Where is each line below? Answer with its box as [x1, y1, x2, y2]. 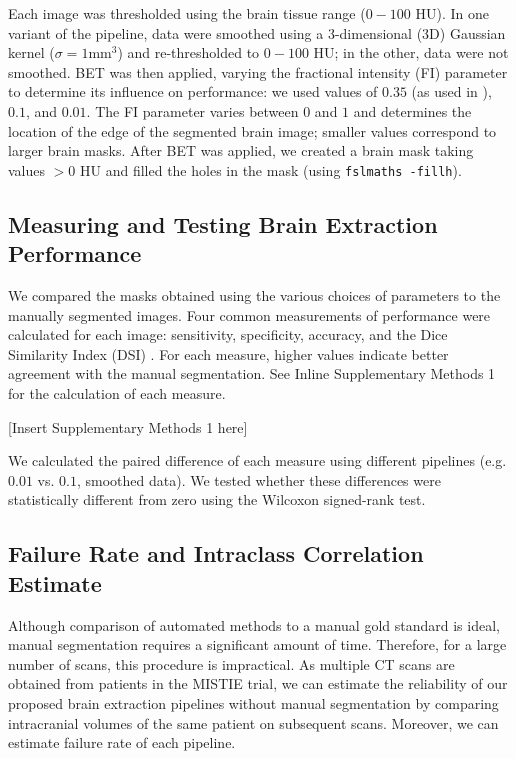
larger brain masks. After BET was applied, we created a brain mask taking [8, 140, 474, 161]
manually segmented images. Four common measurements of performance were [8, 304, 491, 325]
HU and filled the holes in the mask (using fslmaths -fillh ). [80, 159, 462, 180]
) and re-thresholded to [117, 42, 260, 63]
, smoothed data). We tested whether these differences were [76, 469, 441, 490]
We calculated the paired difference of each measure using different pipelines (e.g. [8, 450, 507, 471]
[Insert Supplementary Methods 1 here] [8, 416, 248, 437]
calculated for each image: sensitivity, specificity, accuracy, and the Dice [8, 324, 448, 345]
